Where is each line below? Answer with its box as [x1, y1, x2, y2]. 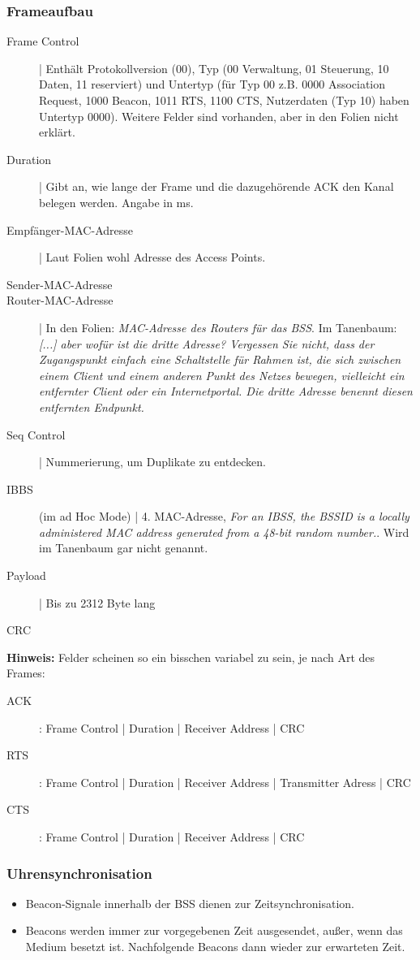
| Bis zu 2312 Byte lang [39, 594, 156, 611]
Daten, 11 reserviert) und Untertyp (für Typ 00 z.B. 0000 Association [39, 76, 386, 93]
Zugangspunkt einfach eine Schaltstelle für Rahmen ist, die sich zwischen [39, 351, 401, 368]
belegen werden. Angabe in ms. [39, 193, 194, 210]
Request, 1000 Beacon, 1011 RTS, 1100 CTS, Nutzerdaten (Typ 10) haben [39, 92, 409, 108]
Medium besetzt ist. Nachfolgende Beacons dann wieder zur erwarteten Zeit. [25, 938, 405, 954]
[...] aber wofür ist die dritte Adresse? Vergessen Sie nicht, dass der [39, 335, 375, 352]
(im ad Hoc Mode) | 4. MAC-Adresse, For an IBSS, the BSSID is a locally [39, 508, 409, 525]
